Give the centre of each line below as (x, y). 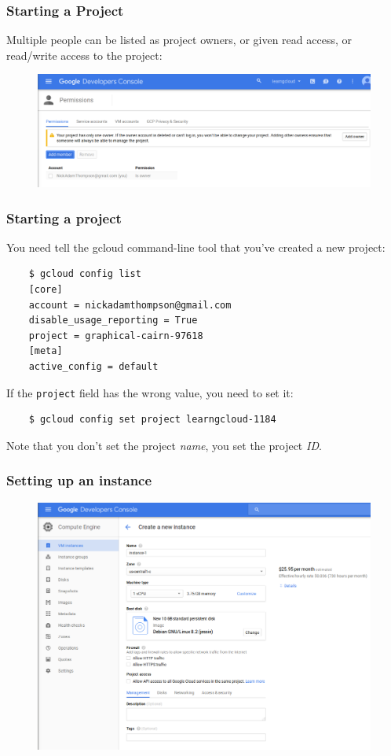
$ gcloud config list (85, 274)
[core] (46, 290)
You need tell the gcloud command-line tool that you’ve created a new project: (196, 247)
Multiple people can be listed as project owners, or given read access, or (179, 40)
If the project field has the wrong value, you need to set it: (150, 392)
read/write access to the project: (84, 55)
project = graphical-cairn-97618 (116, 336)
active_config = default (93, 367)
